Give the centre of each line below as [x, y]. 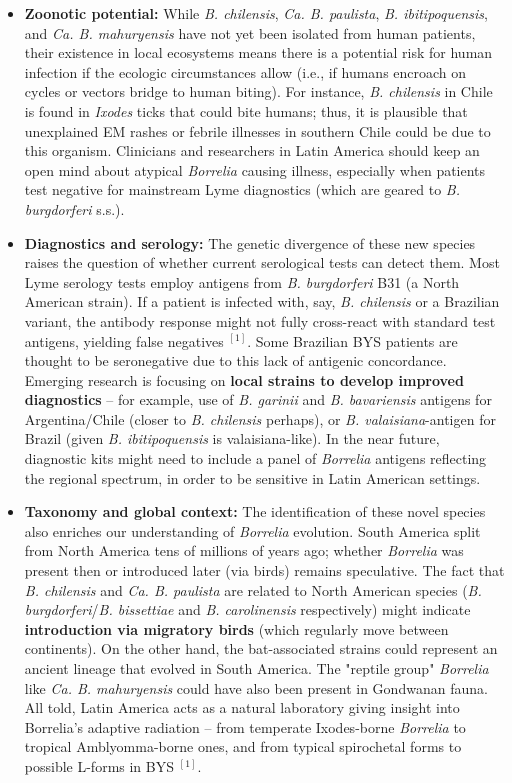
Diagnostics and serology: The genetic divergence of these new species [250, 242]
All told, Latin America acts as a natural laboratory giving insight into [242, 707]
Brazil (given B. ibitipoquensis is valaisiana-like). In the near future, [232, 438]
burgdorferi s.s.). [74, 208]
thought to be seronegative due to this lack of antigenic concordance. [235, 360]
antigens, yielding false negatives [124, 340]
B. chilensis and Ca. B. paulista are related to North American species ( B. [253, 589]
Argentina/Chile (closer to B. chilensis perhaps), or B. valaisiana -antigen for [260, 418]
